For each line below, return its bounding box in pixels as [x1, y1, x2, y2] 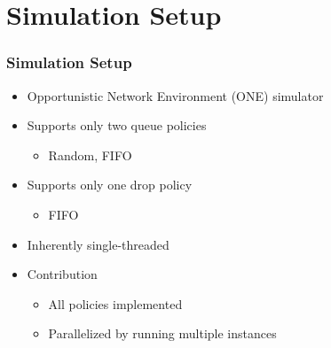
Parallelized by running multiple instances [48, 324, 277, 343]
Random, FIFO [48, 145, 132, 164]
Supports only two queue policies [27, 116, 207, 135]
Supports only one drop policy [27, 175, 193, 194]
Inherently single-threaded [27, 235, 169, 253]
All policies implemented [48, 294, 183, 313]
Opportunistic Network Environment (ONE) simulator [27, 86, 324, 104]
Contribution [27, 265, 98, 283]
